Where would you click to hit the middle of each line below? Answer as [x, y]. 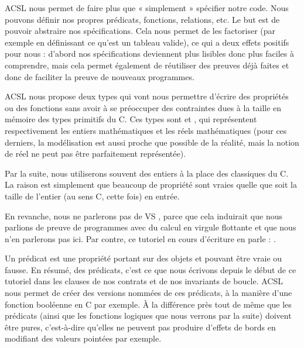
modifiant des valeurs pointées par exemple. [83, 338]
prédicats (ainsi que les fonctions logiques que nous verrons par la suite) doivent [148, 316]
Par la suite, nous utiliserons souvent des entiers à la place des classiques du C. [147, 173]
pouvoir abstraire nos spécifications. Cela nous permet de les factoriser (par [140, 31]
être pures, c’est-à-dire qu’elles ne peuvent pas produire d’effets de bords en [140, 327]
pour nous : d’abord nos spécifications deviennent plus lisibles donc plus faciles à [149, 54]
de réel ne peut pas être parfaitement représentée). [95, 154]
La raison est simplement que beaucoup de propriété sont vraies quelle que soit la [151, 185]
